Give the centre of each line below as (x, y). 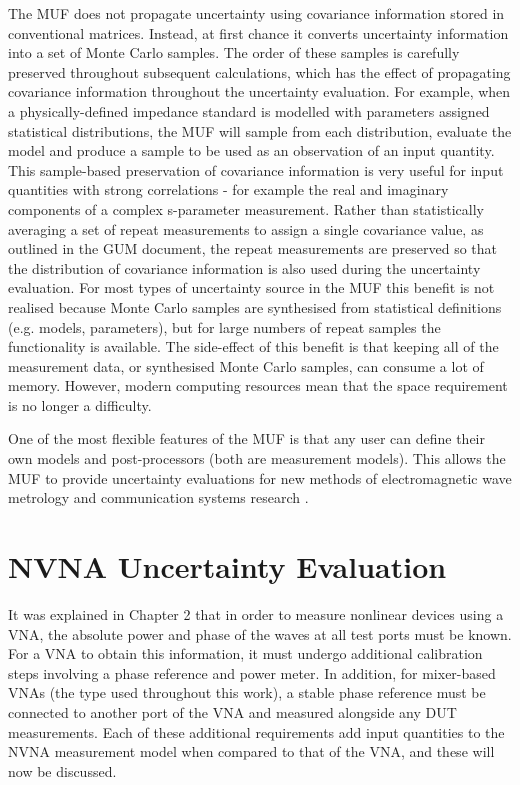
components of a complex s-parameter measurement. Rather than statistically (246, 208)
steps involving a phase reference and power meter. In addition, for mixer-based (252, 672)
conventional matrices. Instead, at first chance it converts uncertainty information (258, 32)
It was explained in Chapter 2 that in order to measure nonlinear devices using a (256, 613)
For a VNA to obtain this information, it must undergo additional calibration (245, 653)
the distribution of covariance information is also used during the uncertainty (244, 267)
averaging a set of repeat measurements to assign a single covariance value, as (246, 228)
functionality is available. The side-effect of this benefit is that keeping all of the (253, 346)
